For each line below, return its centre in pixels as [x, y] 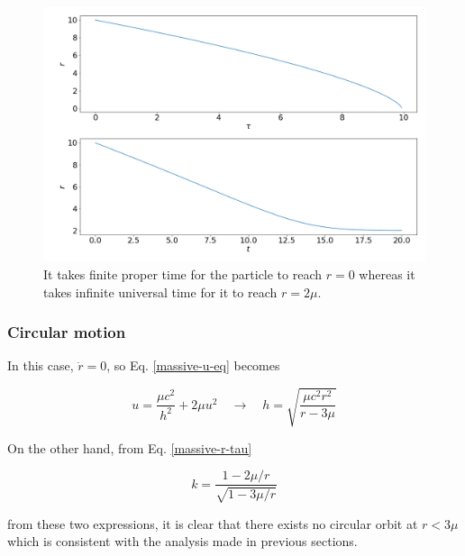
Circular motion [67, 332]
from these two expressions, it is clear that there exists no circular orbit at [213, 523]
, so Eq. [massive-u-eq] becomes [193, 365]
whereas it [387, 273]
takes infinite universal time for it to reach [160, 292]
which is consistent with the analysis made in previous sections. [182, 541]
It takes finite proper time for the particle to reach [183, 273]
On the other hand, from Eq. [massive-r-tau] [130, 447]
